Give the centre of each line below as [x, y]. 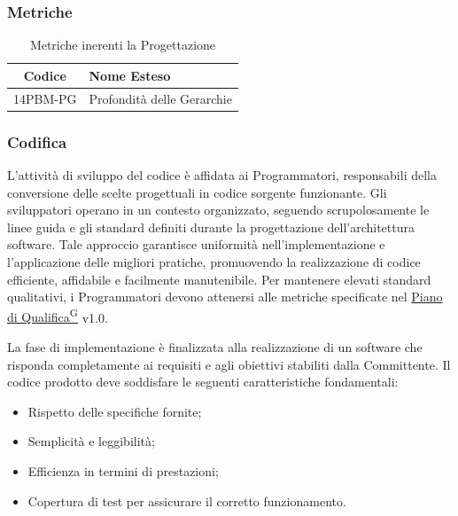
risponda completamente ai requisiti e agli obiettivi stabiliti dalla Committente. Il [229, 364]
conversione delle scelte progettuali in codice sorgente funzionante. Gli [197, 192]
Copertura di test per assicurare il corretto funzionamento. [187, 500]
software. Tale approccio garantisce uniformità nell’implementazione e [196, 244]
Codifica [37, 141]
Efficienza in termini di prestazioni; [123, 470]
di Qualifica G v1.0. [58, 316]
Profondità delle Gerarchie [160, 98]
